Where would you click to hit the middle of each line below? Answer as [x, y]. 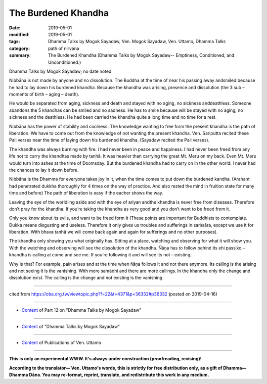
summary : [20, 55]
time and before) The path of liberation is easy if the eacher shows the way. [86, 193]
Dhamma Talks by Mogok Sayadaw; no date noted [60, 71]
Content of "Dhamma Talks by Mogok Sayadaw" [71, 326]
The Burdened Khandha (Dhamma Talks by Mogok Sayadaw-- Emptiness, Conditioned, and [141, 55]
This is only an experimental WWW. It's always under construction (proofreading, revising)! [106, 359]
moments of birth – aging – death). [44, 95]
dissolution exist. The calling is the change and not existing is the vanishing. [87, 278]
